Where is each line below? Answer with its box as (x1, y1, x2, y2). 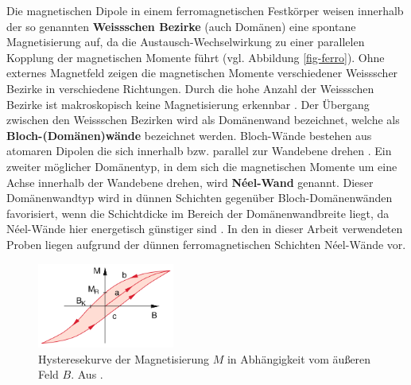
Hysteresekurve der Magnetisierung (38, 350, 210, 367)
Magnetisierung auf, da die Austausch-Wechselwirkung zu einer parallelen (6, 33, 365, 50)
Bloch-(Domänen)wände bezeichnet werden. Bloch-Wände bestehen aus (6, 126, 372, 143)
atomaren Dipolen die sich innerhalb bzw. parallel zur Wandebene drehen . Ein (6, 142, 392, 159)
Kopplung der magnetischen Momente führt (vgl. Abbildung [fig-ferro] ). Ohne (6, 49, 385, 65)
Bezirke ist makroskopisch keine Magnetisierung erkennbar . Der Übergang (6, 95, 370, 112)
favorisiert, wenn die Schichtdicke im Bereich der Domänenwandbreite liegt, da (6, 204, 390, 221)
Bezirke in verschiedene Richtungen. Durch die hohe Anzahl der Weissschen (6, 80, 374, 96)
